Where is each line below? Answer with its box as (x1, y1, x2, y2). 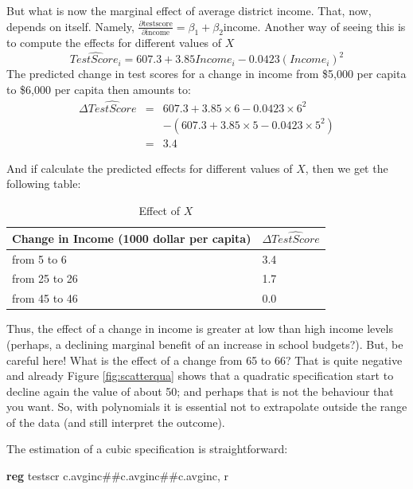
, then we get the (305, 159, 388, 176)
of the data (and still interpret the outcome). (6, 413, 225, 430)
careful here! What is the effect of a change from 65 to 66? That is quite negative (6, 351, 403, 368)
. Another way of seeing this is (257, 18, 406, 34)
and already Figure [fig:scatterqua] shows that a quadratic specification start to (6, 367, 394, 384)
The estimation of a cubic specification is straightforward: (6, 440, 288, 457)
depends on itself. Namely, (6, 18, 134, 34)
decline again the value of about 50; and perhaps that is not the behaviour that (6, 382, 394, 399)
